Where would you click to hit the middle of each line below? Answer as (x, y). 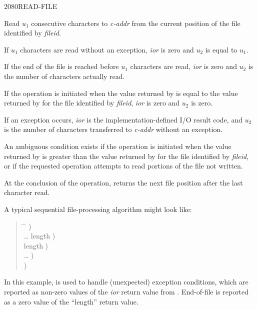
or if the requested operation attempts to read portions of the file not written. (123, 166)
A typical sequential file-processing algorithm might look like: (98, 209)
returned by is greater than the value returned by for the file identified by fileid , (126, 156)
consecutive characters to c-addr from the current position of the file (136, 23)
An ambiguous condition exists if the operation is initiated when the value (118, 146)
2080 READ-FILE (31, 6)
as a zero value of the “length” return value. (71, 301)
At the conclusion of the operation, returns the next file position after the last (123, 182)
